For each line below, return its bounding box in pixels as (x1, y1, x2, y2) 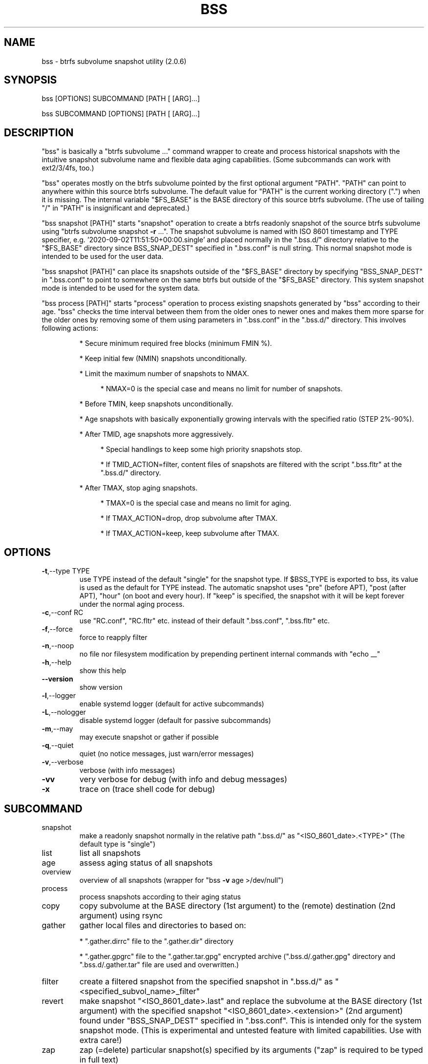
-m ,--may (42, 724, 73, 733)
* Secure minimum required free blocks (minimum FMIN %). (79, 339, 272, 348)
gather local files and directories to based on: (79, 920, 246, 930)
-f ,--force (42, 625, 73, 634)
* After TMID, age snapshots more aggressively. (79, 430, 234, 439)
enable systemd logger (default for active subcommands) (79, 700, 264, 708)
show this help (79, 666, 126, 675)
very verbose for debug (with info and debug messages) (79, 774, 287, 785)
